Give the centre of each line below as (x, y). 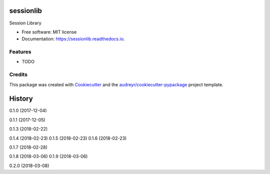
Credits (18, 75)
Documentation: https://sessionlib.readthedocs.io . (73, 39)
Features (20, 52)
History (21, 99)
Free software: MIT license (49, 32)
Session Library (25, 23)
